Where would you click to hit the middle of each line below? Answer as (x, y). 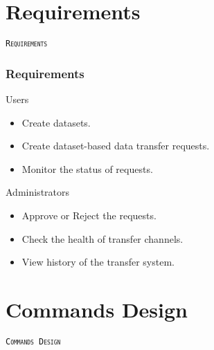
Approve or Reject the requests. (89, 215)
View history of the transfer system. (98, 262)
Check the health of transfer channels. (102, 238)
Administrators (38, 192)
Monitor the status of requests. (87, 168)
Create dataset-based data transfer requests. (116, 146)
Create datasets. (56, 122)
